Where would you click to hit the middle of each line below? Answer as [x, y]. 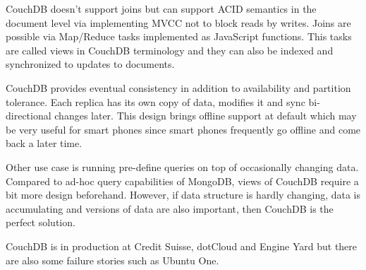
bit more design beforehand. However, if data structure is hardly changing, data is [183, 195]
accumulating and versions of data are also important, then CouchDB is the [170, 208]
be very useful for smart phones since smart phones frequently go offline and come [183, 129]
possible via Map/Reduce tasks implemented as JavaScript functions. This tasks [179, 36]
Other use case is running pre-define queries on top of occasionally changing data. [182, 166]
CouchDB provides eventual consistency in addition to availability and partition [178, 87]
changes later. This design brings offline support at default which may [206, 116]
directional [29, 116]
